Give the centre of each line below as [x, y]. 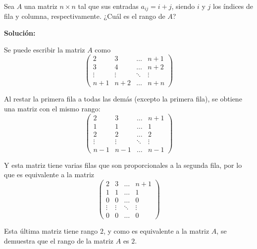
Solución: [20, 33]
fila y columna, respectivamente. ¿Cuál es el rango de [85, 16]
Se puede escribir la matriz [45, 49]
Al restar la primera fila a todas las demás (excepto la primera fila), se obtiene [123, 99]
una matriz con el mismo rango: [52, 109]
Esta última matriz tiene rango [51, 231]
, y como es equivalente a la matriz [156, 231]
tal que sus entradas [108, 6]
